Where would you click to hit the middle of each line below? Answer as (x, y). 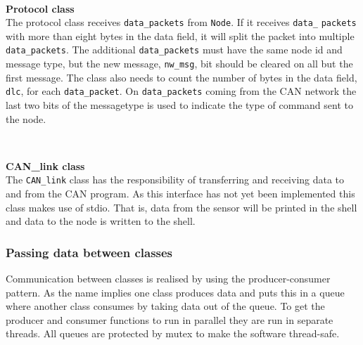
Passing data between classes (89, 252)
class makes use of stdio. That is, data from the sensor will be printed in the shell (181, 207)
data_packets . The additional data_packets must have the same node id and (174, 50)
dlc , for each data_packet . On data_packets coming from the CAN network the (181, 91)
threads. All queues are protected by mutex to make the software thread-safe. (173, 333)
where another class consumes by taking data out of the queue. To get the (165, 306)
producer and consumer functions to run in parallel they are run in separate (170, 319)
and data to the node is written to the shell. (101, 221)
